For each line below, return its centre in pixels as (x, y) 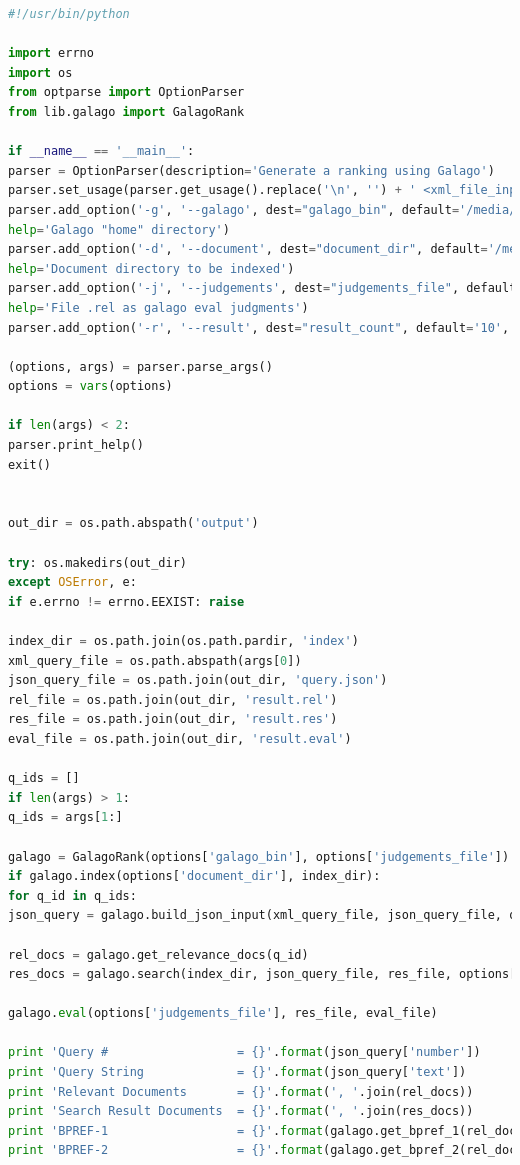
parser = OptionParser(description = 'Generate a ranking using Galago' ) (251, 170)
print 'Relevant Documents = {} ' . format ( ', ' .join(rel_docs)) (241, 1091)
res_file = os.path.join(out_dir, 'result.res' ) (173, 719)
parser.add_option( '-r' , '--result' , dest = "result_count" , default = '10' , (259, 327)
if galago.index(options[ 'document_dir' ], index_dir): (194, 876)
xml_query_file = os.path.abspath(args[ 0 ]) (155, 660)
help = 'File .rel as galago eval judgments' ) (158, 307)
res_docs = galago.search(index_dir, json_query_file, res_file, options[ (262, 974)
